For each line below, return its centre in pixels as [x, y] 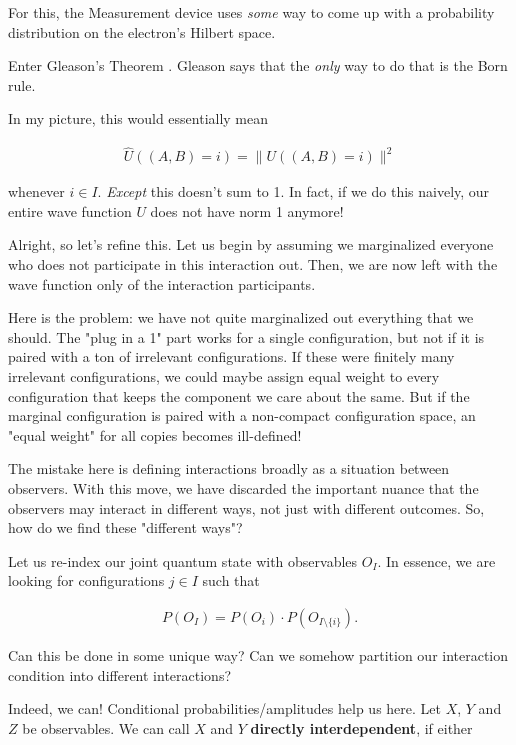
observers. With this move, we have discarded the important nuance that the [243, 487]
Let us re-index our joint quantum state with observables [183, 560]
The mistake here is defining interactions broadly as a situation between [229, 468]
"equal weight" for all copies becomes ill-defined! [155, 434]
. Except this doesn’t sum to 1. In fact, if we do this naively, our [293, 191]
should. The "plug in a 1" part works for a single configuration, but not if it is [246, 336]
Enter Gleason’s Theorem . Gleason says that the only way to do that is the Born [258, 65]
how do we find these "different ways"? [125, 527]
